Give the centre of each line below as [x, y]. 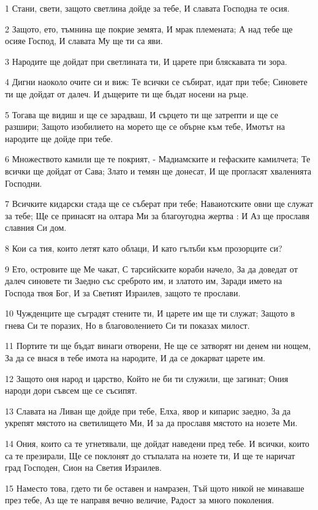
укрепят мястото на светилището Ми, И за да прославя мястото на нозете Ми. [151, 423]
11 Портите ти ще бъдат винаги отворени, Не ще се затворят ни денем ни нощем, [158, 346]
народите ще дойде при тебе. [59, 138]
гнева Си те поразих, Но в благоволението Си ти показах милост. [127, 325]
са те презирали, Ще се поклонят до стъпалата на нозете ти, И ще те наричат [150, 455]
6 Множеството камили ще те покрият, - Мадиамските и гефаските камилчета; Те [158, 159]
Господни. [24, 183]
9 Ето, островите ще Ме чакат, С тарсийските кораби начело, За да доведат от [151, 268]
